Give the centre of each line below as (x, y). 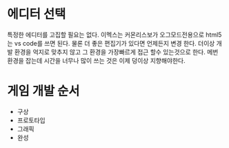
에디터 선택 (37, 14)
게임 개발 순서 (43, 91)
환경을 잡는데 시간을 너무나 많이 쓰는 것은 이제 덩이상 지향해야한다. (96, 60)
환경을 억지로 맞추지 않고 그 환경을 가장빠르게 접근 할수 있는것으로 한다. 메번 (116, 52)
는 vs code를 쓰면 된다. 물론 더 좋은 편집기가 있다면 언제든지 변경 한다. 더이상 (111, 43)
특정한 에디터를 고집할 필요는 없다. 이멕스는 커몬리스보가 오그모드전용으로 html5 (114, 35)
